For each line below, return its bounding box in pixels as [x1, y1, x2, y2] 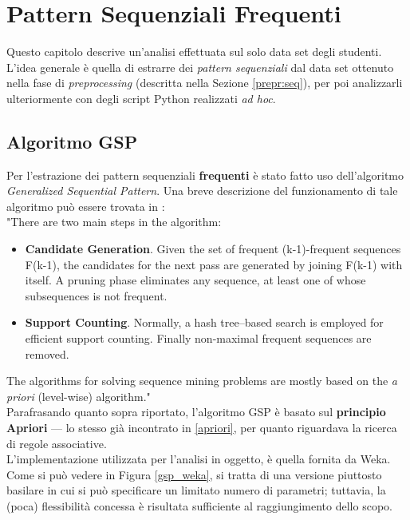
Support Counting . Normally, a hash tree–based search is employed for [25, 314, 384, 331]
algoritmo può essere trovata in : [6, 197, 165, 214]
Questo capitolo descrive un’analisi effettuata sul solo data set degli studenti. [6, 43, 382, 60]
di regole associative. [6, 435, 107, 451]
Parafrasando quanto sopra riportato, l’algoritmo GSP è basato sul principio [6, 403, 386, 420]
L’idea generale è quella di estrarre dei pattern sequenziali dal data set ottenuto [6, 58, 394, 75]
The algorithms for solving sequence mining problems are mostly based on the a [6, 372, 397, 389]
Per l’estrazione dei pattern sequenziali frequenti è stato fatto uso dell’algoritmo [6, 166, 404, 183]
